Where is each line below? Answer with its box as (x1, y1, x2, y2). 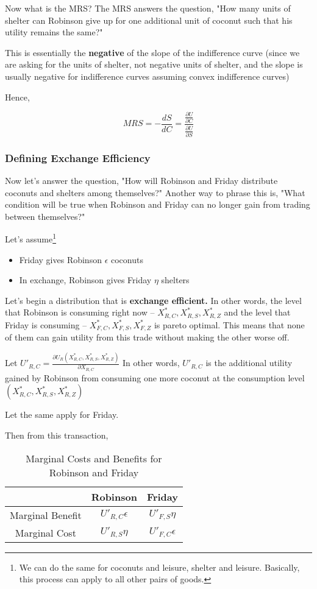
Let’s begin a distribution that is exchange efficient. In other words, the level (5, 294, 302, 306)
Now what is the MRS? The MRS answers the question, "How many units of (5, 2, 291, 14)
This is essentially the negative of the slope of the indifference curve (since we (5, 46, 300, 58)
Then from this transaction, (5, 429, 109, 442)
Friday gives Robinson (19, 253, 102, 266)
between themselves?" (5, 210, 85, 222)
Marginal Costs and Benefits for (26, 451, 162, 465)
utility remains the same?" (5, 26, 103, 38)
